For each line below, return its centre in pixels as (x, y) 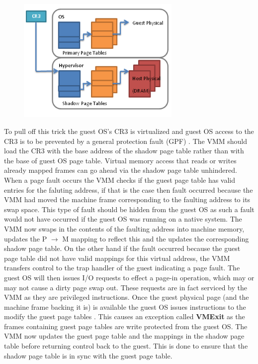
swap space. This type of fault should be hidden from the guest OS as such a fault (129, 209)
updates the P (26, 238)
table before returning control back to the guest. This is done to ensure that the (126, 346)
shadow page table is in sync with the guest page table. (88, 355)
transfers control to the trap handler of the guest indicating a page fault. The (122, 268)
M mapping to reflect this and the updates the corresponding (156, 238)
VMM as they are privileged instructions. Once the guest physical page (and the (127, 297)
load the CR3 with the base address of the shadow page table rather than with (124, 151)
